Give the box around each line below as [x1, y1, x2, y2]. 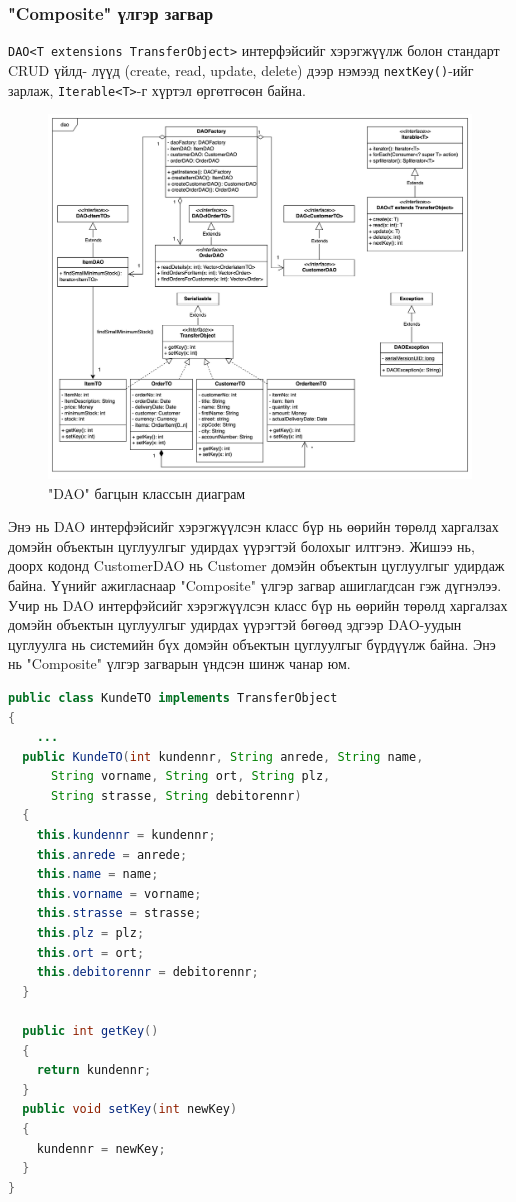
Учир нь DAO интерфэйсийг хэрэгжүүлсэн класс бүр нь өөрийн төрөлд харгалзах [8, 594, 508, 615]
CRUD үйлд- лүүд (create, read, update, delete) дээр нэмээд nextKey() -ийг [8, 59, 474, 80]
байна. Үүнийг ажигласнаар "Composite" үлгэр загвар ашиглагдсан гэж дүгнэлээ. [8, 574, 502, 595]
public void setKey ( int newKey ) [22, 1102, 238, 1117]
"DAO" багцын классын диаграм [48, 482, 246, 503]
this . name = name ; [36, 867, 159, 882]
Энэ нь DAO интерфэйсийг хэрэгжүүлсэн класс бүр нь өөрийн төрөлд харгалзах [8, 516, 499, 537]
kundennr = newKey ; [36, 1141, 166, 1156]
